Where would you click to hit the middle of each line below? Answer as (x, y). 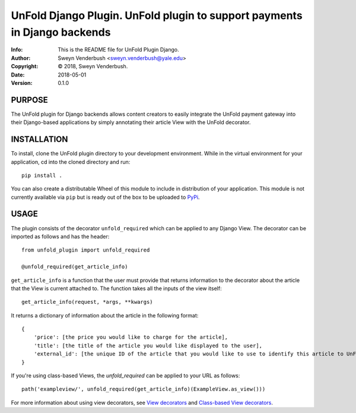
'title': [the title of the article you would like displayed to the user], (148, 345)
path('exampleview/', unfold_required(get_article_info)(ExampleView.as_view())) (144, 389)
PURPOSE (30, 100)
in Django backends (61, 32)
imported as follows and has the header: (60, 236)
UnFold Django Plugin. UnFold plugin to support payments (157, 15)
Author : (21, 58)
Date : (18, 75)
